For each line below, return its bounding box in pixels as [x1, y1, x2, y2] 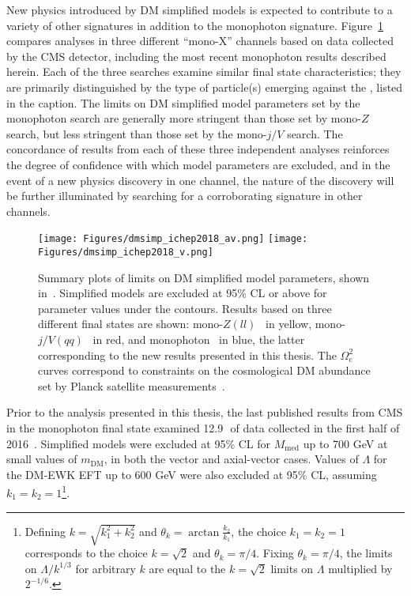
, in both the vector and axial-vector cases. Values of [104, 451, 359, 467]
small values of [6, 451, 77, 467]
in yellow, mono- [266, 315, 345, 332]
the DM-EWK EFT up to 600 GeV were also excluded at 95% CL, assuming [6, 466, 377, 482]
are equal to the [149, 560, 226, 576]
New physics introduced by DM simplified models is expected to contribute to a [6, 2, 393, 17]
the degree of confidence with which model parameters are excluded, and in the [6, 156, 390, 172]
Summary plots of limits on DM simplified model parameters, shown [38, 269, 370, 285]
